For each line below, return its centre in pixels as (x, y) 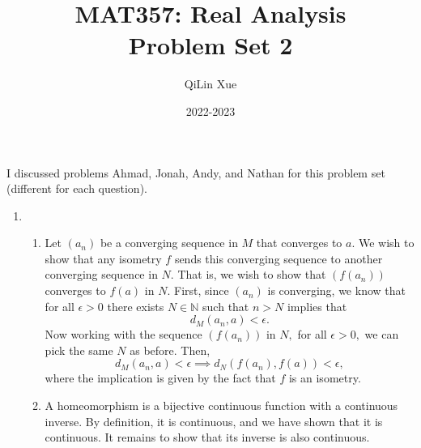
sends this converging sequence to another (279, 258)
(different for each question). (77, 188)
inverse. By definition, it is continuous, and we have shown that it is (214, 421)
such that (226, 306)
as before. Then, (170, 350)
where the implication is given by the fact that (160, 378)
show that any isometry (103, 258)
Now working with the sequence (123, 334)
